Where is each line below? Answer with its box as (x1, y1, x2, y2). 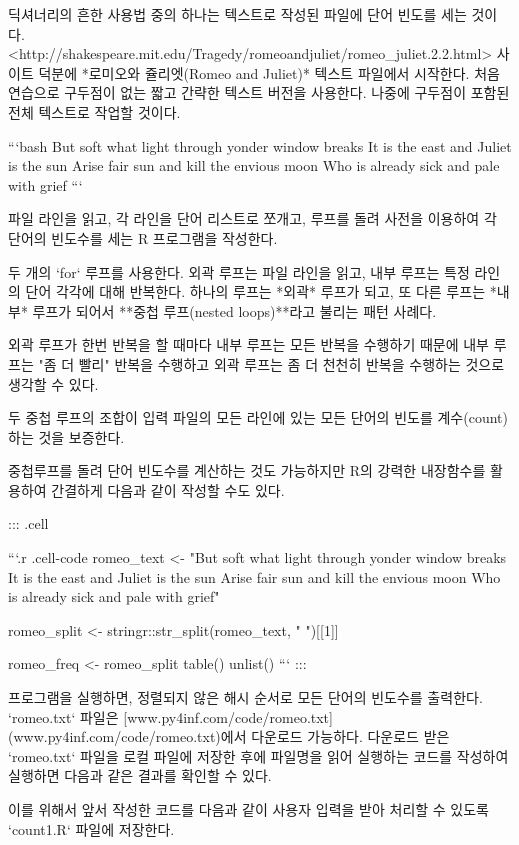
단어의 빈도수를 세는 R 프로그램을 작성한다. (8, 227, 278, 248)
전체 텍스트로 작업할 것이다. (8, 101, 181, 122)
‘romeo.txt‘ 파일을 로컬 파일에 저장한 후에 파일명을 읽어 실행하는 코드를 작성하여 (8, 745, 509, 766)
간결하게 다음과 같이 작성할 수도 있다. (51, 479, 285, 500)
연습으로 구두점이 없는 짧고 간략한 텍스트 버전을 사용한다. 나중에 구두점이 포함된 (8, 82, 510, 103)
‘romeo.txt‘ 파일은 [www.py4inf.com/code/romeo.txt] (8, 706, 333, 727)
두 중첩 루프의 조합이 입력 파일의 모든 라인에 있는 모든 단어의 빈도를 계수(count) (8, 407, 508, 428)
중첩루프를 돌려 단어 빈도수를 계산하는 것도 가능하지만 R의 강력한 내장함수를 (8, 460, 486, 481)
